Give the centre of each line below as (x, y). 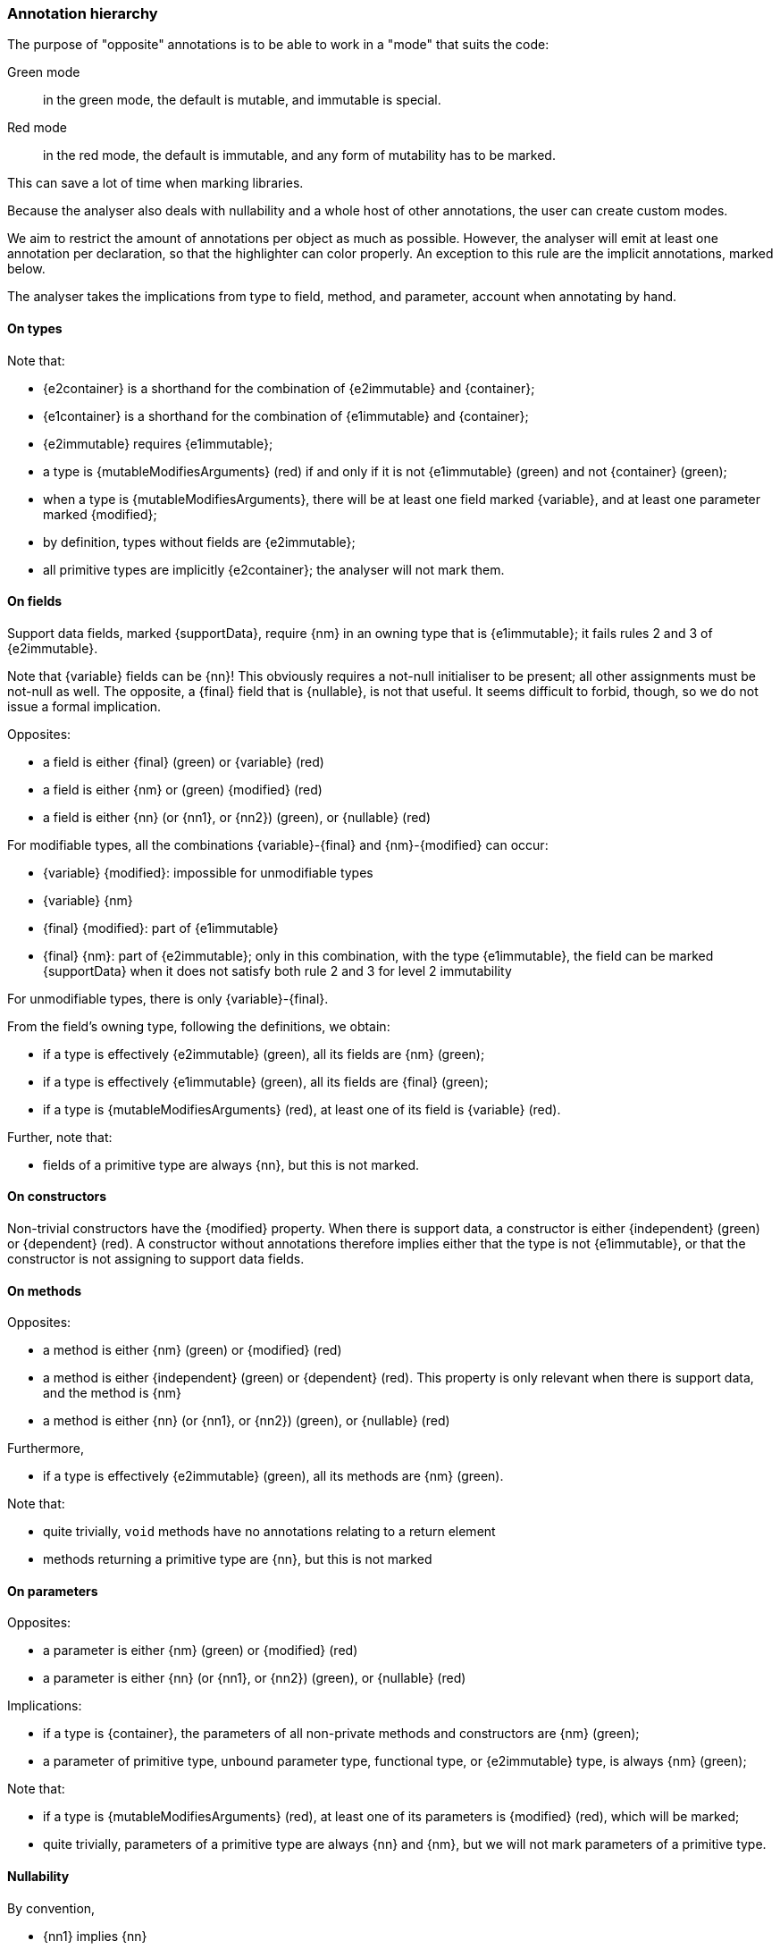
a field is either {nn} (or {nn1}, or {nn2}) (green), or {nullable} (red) (237, 817)
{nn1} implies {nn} (95, 1936)
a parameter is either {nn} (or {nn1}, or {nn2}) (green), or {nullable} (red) (255, 1678)
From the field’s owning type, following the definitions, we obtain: (199, 1026)
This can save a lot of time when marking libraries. (155, 183)
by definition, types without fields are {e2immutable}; (199, 542)
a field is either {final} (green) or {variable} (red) (184, 761)
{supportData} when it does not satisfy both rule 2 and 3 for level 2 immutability (277, 970)
